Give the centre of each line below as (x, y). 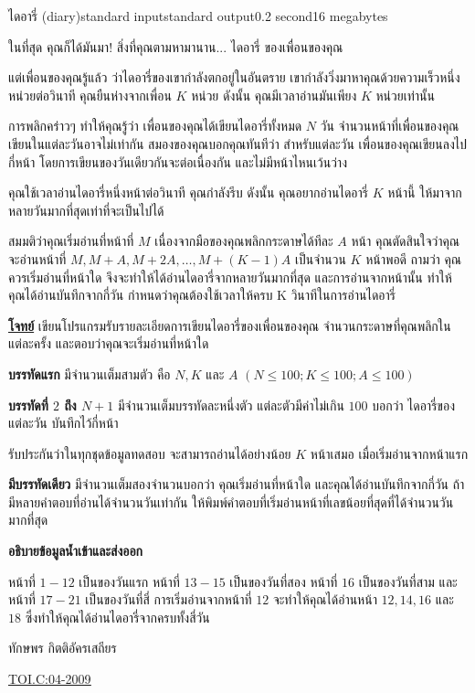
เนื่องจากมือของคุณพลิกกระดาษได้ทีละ (244, 241)
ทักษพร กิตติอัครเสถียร (63, 648)
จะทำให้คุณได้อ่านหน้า (325, 599)
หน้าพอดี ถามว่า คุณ (414, 258)
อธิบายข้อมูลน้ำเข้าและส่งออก (76, 551)
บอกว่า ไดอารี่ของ (413, 405)
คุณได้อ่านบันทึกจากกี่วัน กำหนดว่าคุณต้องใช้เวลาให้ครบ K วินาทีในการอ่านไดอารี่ (202, 295)
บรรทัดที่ (28, 405)
